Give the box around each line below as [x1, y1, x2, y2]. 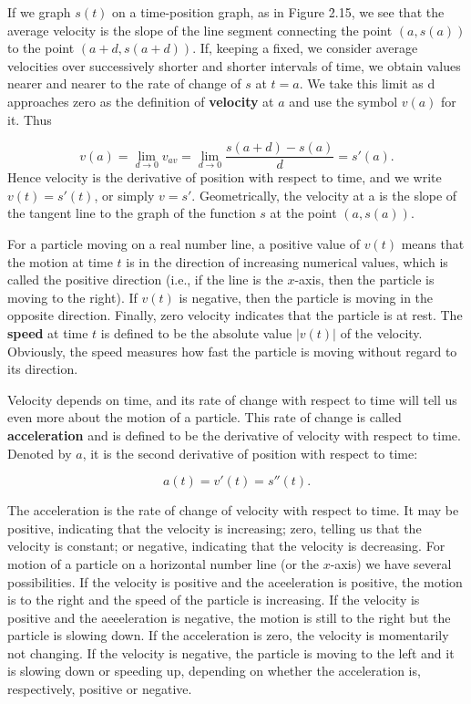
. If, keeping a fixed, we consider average [192, 38, 418, 57]
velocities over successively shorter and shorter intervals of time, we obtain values [7, 56, 461, 75]
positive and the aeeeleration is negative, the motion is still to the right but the [7, 607, 451, 626]
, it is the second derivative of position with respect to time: [82, 443, 418, 462]
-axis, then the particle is [294, 270, 435, 289]
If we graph [7, 3, 71, 21]
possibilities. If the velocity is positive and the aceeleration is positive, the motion [7, 572, 463, 591]
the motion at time [7, 252, 113, 271]
